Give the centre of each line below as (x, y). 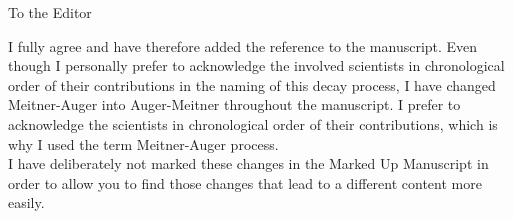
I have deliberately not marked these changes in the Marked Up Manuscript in (248, 163)
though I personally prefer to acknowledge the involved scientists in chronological (256, 65)
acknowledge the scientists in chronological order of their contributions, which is (253, 123)
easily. (26, 202)
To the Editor (50, 12)
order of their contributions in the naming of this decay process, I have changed (252, 84)
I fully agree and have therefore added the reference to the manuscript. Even (243, 45)
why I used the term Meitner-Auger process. (143, 143)
